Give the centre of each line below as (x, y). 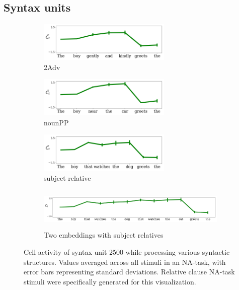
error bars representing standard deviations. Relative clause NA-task (129, 272)
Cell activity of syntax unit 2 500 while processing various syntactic (127, 251)
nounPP (56, 122)
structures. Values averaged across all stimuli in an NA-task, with (125, 262)
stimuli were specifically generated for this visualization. (110, 281)
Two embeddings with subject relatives (104, 235)
